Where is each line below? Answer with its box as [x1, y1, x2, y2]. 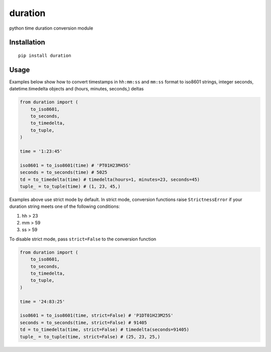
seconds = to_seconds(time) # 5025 [20, 170, 107, 175]
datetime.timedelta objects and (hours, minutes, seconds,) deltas [9, 86, 144, 92]
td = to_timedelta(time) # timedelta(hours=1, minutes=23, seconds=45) [20, 176, 200, 182]
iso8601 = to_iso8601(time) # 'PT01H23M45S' [20, 162, 131, 168]
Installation [9, 38, 45, 47]
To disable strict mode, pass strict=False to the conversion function [9, 236, 157, 242]
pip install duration [18, 53, 71, 58]
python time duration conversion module [9, 25, 93, 31]
